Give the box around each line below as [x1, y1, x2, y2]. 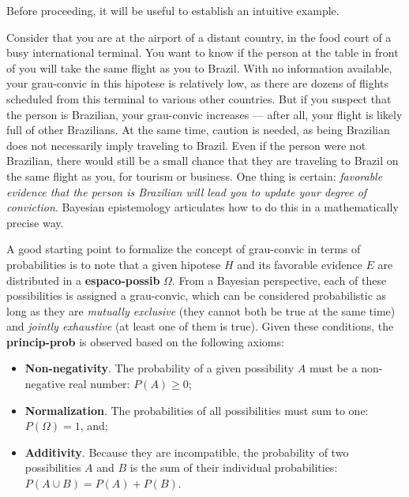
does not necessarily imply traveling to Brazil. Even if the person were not [6, 136, 366, 153]
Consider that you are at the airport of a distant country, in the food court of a [6, 28, 392, 45]
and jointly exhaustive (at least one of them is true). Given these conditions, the [6, 318, 394, 334]
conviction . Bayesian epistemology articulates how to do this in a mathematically [6, 199, 399, 215]
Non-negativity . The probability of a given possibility [24, 360, 295, 376]
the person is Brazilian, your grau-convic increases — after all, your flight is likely [6, 106, 403, 122]
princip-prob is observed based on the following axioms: [6, 333, 284, 349]
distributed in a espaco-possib [6, 271, 160, 288]
